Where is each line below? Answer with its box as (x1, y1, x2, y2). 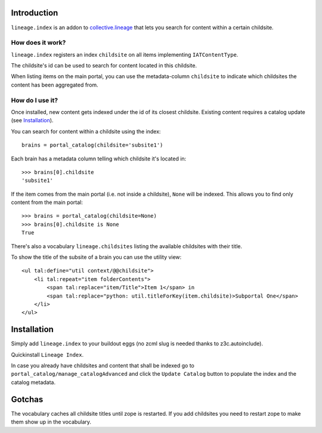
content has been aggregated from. (11, 81, 98, 88)
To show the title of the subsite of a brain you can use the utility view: (11, 253, 182, 261)
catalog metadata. (11, 379, 56, 386)
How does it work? (11, 39, 66, 47)
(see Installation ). (11, 117, 54, 124)
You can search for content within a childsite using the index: (11, 128, 161, 135)
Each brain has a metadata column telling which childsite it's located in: (11, 155, 187, 162)
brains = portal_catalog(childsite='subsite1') (21, 142, 163, 149)
